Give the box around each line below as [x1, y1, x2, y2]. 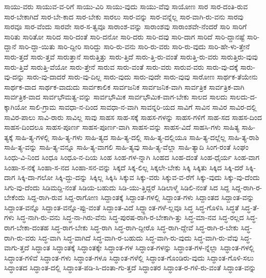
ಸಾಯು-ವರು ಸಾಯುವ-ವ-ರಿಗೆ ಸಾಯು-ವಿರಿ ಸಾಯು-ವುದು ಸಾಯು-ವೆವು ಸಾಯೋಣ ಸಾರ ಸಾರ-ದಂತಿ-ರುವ [4, 1, 248, 11]
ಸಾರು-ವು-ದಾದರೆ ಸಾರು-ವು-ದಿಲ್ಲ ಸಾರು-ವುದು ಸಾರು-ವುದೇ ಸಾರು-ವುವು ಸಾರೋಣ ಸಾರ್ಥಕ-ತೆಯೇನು [26, 71, 258, 82]
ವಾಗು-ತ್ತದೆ [4, 242, 29, 253]
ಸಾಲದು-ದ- [230, 91, 257, 102]
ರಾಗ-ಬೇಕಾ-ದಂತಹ [4, 222, 49, 233]
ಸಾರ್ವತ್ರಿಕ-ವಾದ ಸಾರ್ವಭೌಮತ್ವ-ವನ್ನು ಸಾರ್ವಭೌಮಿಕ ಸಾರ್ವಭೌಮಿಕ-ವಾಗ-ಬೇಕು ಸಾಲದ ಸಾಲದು [4, 91, 228, 102]
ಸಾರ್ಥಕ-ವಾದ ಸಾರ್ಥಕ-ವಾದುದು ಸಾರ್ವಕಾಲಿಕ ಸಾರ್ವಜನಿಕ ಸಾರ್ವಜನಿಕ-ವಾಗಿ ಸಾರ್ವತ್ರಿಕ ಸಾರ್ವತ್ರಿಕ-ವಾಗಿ [4, 81, 244, 92]
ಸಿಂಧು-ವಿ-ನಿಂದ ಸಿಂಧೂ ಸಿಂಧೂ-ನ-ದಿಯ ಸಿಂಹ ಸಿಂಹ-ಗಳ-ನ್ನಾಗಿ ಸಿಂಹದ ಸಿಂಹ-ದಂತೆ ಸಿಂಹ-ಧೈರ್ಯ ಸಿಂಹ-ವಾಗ [4, 151, 260, 162]
